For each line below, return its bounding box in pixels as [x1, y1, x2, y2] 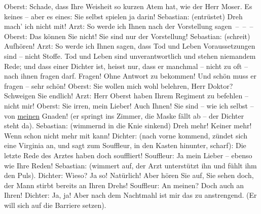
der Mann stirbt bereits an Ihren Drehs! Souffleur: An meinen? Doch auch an [4, 180, 244, 190]
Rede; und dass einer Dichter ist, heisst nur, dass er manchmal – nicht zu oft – [4, 60, 248, 71]
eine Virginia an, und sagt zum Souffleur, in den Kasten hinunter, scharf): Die [4, 140, 246, 151]
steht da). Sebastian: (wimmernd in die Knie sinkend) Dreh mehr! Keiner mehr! [4, 120, 252, 131]
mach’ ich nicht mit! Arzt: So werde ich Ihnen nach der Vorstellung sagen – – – [4, 21, 253, 31]
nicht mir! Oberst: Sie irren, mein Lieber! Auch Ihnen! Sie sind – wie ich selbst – [4, 100, 254, 111]
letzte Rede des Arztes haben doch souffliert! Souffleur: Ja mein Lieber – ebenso [4, 150, 252, 160]
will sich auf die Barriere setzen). [4, 199, 106, 210]
